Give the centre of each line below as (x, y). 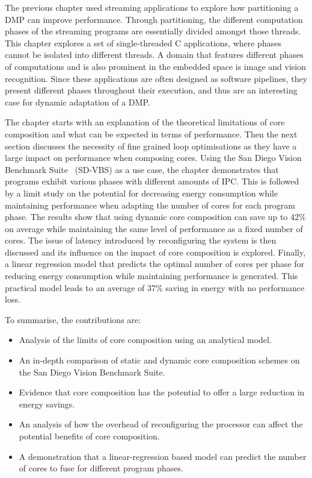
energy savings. (47, 404)
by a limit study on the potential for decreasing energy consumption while (142, 193)
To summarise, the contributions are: (73, 319)
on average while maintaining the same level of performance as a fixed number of (154, 228)
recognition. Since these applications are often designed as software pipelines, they (156, 78)
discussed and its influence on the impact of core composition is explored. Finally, (155, 252)
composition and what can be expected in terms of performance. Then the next (151, 134)
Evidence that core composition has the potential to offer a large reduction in (162, 392)
